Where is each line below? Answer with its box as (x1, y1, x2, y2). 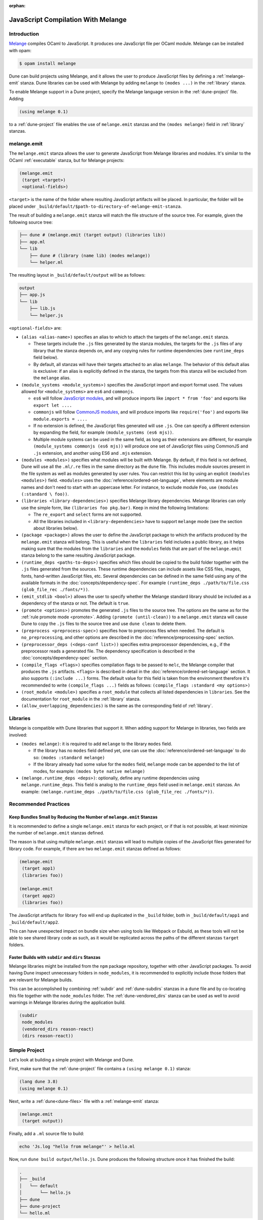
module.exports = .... (33, 416, 88, 422)
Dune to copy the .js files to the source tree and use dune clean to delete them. (21, 621, 187, 627)
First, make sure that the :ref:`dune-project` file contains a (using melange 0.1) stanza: (9, 1066, 191, 1072)
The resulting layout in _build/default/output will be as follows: (9, 272, 146, 278)
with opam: (9, 47, 32, 53)
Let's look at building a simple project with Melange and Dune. (9, 1057, 134, 1062)
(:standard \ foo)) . (21, 491, 69, 497)
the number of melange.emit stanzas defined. (9, 830, 104, 836)
